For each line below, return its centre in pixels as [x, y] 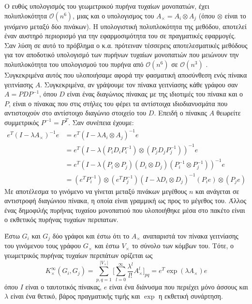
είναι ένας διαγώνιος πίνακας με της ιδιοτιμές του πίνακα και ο [155, 94]
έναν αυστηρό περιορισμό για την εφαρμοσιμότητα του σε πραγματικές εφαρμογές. [120, 36]
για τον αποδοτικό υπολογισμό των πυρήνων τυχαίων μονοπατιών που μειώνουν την [122, 55]
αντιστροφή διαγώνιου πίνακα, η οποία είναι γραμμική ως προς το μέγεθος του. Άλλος [126, 200]
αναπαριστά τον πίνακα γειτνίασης [191, 236]
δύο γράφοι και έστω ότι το [91, 236]
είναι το [235, 15]
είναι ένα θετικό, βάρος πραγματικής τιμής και [75, 296]
